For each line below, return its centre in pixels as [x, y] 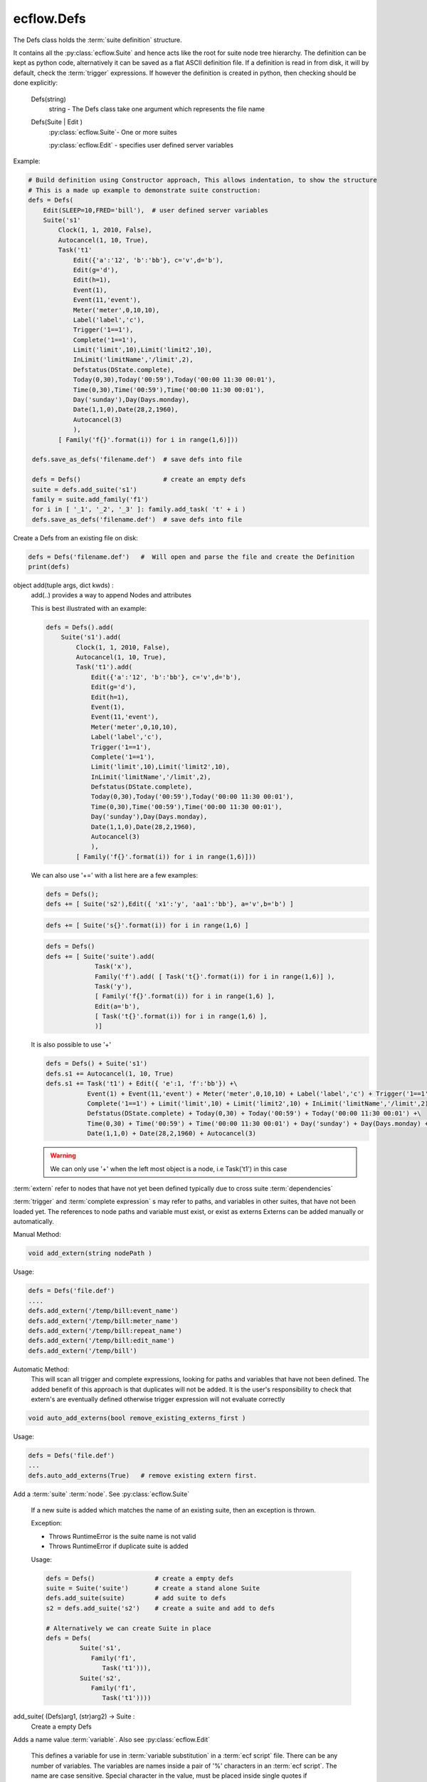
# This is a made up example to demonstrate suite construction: [144, 190]
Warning [63, 1155]
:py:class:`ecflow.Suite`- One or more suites [113, 132]
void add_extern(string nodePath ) [90, 1253]
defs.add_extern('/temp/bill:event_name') [103, 1311]
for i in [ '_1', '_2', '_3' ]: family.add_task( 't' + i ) [139, 509]
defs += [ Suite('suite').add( [101, 956]
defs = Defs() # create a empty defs [140, 1578]
